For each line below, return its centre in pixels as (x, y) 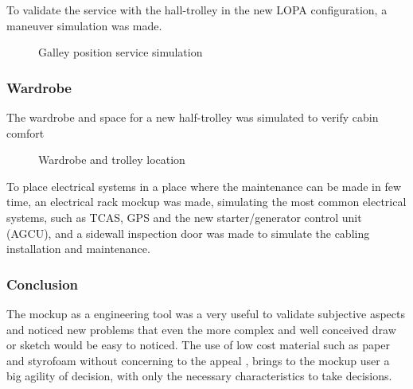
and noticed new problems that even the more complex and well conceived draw (201, 329)
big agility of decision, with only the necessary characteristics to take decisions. (199, 376)
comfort (25, 132)
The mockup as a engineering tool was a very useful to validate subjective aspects (206, 313)
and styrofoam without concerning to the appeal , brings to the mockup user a (198, 360)
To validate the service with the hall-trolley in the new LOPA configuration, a (197, 10)
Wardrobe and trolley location (112, 159)
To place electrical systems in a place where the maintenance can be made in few (204, 186)
